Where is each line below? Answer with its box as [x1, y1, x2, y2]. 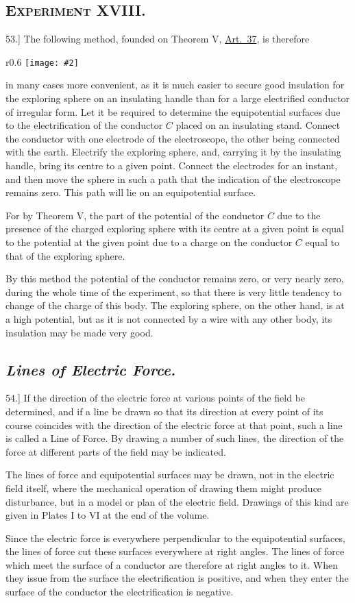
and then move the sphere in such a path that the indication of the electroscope [5, 171, 341, 186]
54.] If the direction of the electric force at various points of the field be [5, 391, 306, 405]
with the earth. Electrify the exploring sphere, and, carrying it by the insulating [5, 145, 341, 159]
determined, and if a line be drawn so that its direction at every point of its [5, 404, 323, 418]
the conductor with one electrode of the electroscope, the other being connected [5, 131, 340, 145]
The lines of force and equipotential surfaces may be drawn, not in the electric [5, 467, 334, 482]
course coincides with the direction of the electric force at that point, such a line [5, 417, 343, 432]
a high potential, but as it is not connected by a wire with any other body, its [5, 311, 332, 325]
